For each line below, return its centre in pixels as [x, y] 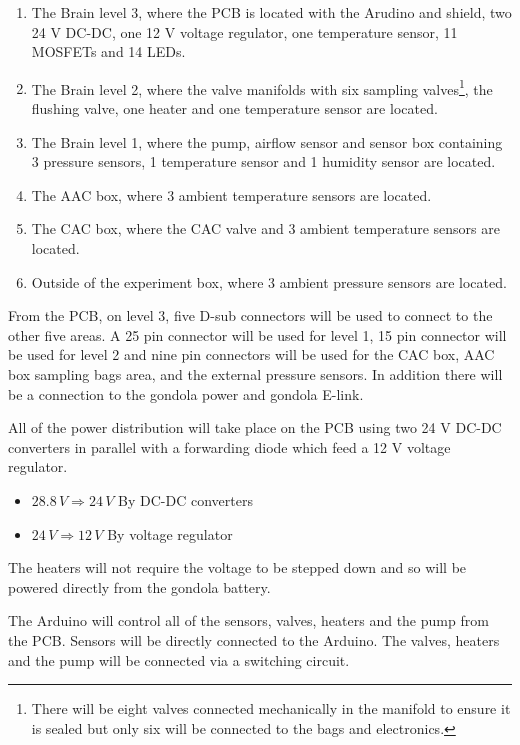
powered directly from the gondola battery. [139, 586]
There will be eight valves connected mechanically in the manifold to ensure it [271, 708]
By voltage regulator [170, 533]
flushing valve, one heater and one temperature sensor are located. [234, 108]
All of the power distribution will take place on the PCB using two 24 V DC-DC [255, 427]
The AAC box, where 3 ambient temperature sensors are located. [231, 194]
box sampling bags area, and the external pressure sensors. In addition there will [255, 373]
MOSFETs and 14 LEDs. [108, 51]
